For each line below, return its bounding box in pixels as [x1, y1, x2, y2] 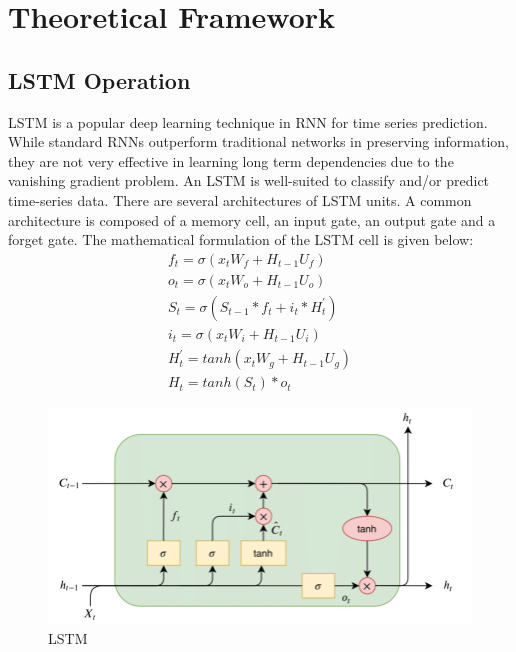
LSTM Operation [8, 64, 191, 95]
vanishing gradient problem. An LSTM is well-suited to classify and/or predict [8, 170, 490, 191]
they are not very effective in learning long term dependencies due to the [8, 150, 454, 171]
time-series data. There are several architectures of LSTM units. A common [8, 189, 472, 210]
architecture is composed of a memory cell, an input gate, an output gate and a [8, 209, 496, 230]
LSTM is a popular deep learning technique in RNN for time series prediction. [8, 111, 488, 132]
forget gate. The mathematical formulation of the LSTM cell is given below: [8, 229, 474, 250]
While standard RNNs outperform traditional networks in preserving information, [8, 131, 510, 152]
